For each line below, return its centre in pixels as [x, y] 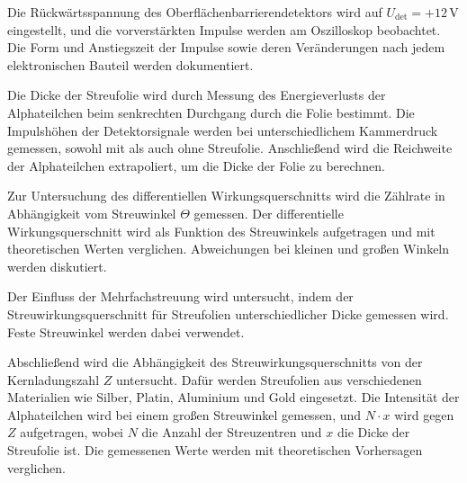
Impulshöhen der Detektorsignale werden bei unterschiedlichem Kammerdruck [223, 130]
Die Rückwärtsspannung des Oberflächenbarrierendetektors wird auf [195, 12]
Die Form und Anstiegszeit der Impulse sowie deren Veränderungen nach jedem [226, 47]
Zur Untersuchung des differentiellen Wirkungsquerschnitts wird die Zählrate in [226, 196]
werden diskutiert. [57, 266]
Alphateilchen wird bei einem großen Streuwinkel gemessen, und [184, 414]
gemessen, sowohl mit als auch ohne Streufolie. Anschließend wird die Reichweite [230, 148]
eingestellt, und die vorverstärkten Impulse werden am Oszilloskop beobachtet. [224, 29]
